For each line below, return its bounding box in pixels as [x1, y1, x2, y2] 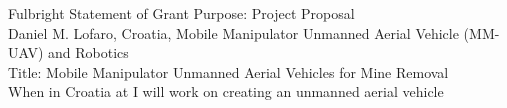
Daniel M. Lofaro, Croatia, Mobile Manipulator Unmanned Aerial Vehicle [8, 22, 459, 43]
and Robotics [48, 42, 129, 63]
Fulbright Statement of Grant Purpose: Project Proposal [8, 3, 355, 23]
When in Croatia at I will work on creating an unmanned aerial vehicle [8, 81, 444, 102]
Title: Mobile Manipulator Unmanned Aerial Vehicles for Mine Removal [8, 61, 449, 82]
